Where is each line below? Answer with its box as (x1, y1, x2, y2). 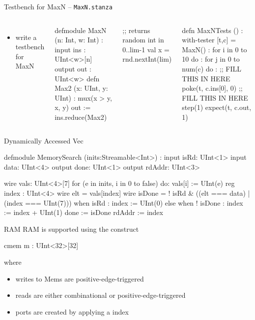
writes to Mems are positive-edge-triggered (15, 273, 144, 284)
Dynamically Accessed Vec (4, 135, 84, 145)
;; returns (122, 25, 150, 35)
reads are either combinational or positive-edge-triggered (15, 290, 186, 300)
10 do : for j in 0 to (182, 54, 240, 64)
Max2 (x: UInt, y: (55, 83, 108, 93)
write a (15, 32, 37, 42)
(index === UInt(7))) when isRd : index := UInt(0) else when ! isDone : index (4, 197, 243, 208)
